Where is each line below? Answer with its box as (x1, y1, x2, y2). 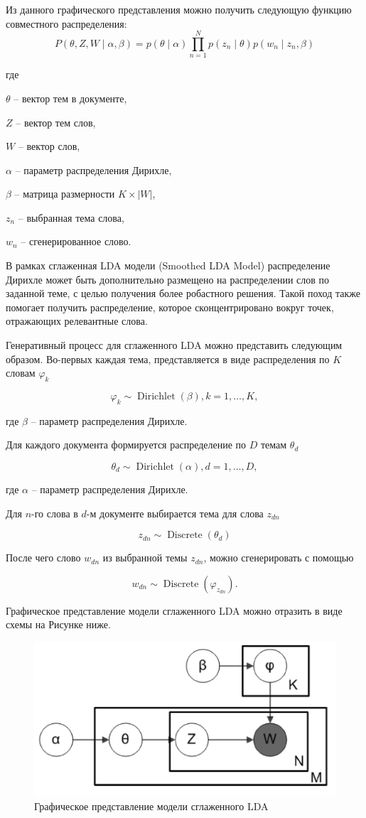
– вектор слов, (18, 139, 80, 154)
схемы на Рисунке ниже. (6, 617, 111, 632)
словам (6, 365, 36, 380)
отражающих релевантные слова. (6, 313, 148, 328)
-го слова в (31, 505, 78, 520)
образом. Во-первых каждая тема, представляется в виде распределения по (6, 351, 330, 366)
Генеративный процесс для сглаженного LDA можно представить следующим (6, 338, 343, 353)
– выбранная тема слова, (18, 210, 124, 225)
